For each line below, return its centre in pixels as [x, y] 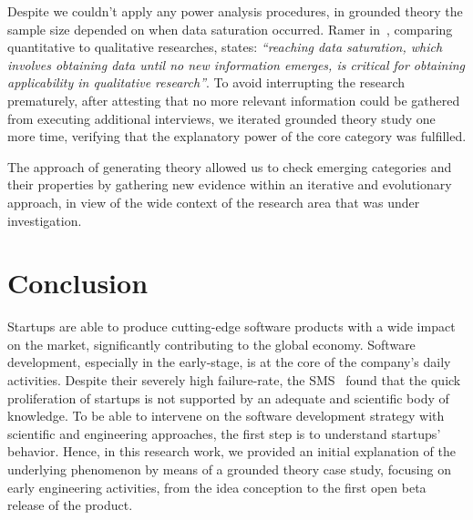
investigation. [45, 220]
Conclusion [78, 283]
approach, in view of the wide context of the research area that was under [214, 202]
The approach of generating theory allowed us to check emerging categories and [230, 166]
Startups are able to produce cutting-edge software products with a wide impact [231, 326]
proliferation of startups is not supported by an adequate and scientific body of [228, 398]
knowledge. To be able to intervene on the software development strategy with [226, 416]
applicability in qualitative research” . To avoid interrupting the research [206, 82]
